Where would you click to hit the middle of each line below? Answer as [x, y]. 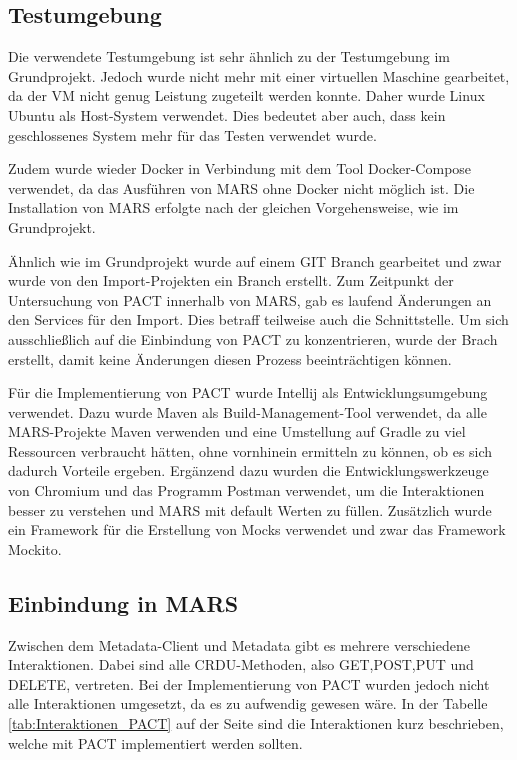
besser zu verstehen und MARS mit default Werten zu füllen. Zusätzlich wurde [250, 509]
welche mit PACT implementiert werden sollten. [155, 742]
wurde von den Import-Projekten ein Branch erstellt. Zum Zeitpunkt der [231, 280]
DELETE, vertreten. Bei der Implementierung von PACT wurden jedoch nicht [249, 683]
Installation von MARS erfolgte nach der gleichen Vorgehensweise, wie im [233, 207]
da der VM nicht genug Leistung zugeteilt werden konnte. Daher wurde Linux [246, 95]
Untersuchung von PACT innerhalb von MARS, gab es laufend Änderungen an [250, 299]
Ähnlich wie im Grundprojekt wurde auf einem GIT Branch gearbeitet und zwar [255, 260]
